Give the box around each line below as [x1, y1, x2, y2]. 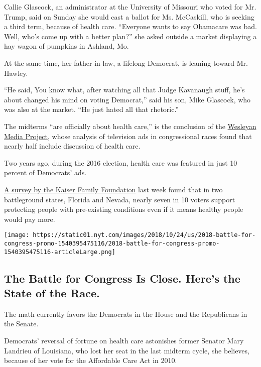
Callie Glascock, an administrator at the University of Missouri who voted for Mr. [4, 2, 256, 12]
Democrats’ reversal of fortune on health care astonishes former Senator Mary [4, 335, 244, 346]
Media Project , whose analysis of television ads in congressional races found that [4, 131, 252, 141]
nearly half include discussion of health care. [4, 141, 141, 151]
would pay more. [4, 213, 55, 224]
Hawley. [4, 67, 28, 78]
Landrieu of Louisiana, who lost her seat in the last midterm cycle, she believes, [4, 345, 249, 355]
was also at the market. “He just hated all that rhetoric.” [4, 104, 179, 114]
